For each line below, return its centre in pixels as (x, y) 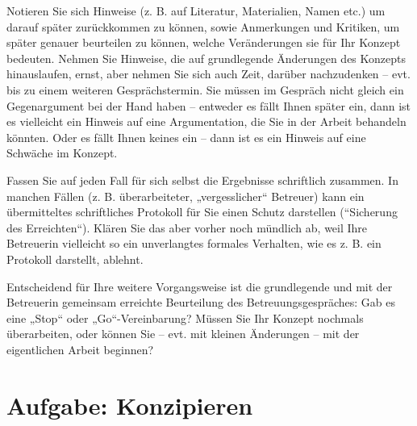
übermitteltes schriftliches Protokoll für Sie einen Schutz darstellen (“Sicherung (202, 212)
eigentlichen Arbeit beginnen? (80, 349)
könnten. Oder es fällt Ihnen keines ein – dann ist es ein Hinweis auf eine (186, 137)
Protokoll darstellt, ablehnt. (75, 259)
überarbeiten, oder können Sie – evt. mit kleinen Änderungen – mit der (183, 334)
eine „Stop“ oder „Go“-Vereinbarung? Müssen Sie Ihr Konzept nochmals (185, 317)
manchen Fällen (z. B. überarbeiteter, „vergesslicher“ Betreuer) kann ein (186, 196)
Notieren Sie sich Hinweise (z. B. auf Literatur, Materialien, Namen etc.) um (196, 10)
